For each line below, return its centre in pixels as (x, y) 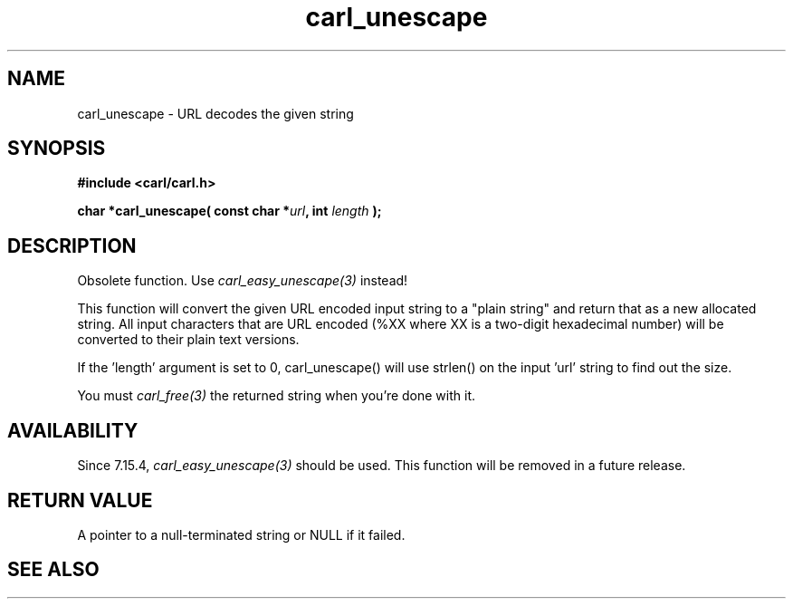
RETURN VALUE (80, 500)
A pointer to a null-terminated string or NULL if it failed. (241, 534)
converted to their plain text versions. (188, 340)
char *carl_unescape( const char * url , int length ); (229, 211)
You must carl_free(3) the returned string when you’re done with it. (277, 396)
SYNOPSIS (57, 149)
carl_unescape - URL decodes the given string (215, 113)
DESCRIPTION (72, 245)
